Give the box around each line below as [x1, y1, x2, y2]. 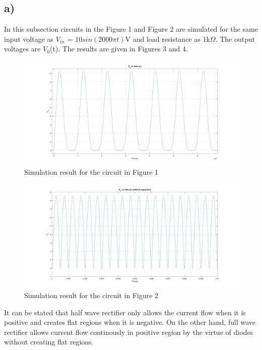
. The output [215, 33, 255, 44]
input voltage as [4, 33, 54, 44]
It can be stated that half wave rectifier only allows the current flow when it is [4, 307, 246, 317]
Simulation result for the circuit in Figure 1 [24, 167, 159, 177]
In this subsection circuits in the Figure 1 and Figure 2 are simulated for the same [4, 24, 258, 34]
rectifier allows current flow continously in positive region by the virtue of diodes [4, 326, 253, 337]
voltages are [4, 43, 41, 54]
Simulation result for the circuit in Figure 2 [24, 290, 159, 300]
